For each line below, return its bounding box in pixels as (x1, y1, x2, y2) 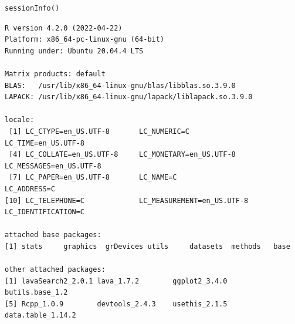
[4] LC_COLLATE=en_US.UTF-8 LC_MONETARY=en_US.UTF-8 (9, 150, 236, 159)
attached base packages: (5, 231, 101, 239)
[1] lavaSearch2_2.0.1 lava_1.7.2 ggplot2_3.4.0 (5, 276, 228, 285)
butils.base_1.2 (5, 288, 68, 297)
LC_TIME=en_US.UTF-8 (5, 139, 85, 147)
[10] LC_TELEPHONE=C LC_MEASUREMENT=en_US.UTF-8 (5, 196, 249, 205)
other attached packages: (5, 265, 106, 274)
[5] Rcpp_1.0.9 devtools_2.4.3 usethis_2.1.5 (5, 299, 228, 308)
